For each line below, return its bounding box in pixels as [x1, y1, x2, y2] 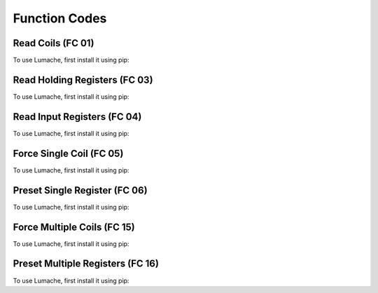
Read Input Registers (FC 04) [13, 111, 142, 123]
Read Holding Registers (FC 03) [13, 74, 153, 86]
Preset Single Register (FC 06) [13, 184, 148, 196]
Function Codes [13, 11, 107, 26]
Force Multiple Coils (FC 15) [13, 221, 136, 233]
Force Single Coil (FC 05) [13, 147, 124, 159]
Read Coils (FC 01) [13, 37, 94, 49]
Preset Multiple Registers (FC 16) [13, 258, 159, 270]
